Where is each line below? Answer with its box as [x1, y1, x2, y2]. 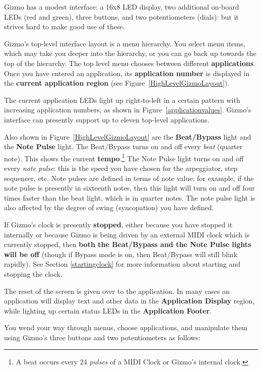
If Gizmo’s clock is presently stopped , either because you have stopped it [4, 219, 233, 229]
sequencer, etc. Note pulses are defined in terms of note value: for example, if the [4, 172, 254, 183]
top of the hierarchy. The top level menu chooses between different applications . [4, 57, 255, 68]
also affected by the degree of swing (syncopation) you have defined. [4, 202, 214, 213]
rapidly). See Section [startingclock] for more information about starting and [4, 259, 241, 269]
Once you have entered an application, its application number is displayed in [4, 68, 250, 78]
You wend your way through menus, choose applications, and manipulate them [4, 322, 247, 333]
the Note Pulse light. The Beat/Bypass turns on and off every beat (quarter [4, 141, 243, 152]
